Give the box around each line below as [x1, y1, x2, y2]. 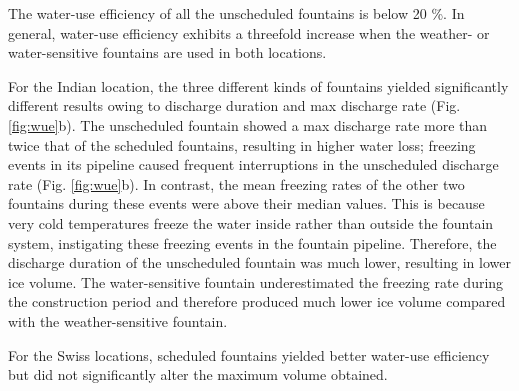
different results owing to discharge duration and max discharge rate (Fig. [8, 95, 461, 116]
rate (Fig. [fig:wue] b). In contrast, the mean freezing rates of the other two [8, 173, 465, 194]
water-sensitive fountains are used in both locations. [8, 42, 327, 63]
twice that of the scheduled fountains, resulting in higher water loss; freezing [8, 134, 476, 155]
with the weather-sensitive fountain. [8, 310, 228, 331]
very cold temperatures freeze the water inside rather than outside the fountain [8, 212, 494, 233]
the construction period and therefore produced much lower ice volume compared [8, 291, 506, 312]
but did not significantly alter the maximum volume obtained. [8, 364, 388, 385]
